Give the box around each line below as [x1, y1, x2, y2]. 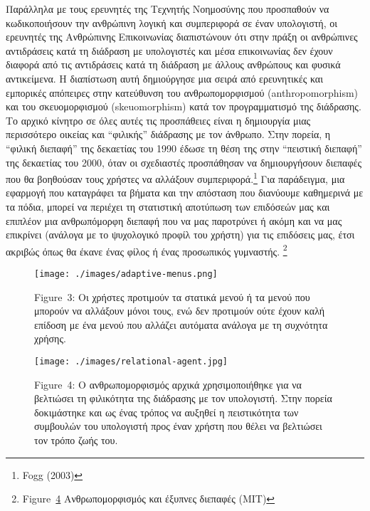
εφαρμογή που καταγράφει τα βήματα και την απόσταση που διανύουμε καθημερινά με [6, 185, 364, 200]
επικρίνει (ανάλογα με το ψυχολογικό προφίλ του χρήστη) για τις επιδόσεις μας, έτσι [6, 227, 355, 242]
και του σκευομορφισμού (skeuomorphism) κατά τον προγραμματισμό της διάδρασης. [6, 99, 361, 114]
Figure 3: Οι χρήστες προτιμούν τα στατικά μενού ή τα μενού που [34, 289, 310, 304]
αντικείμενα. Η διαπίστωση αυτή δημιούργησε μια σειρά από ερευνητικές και [6, 70, 323, 85]
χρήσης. [34, 331, 66, 346]
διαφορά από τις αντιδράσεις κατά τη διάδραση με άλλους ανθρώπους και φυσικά [6, 57, 341, 72]
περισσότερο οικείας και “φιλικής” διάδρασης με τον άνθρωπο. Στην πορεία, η [6, 127, 331, 142]
